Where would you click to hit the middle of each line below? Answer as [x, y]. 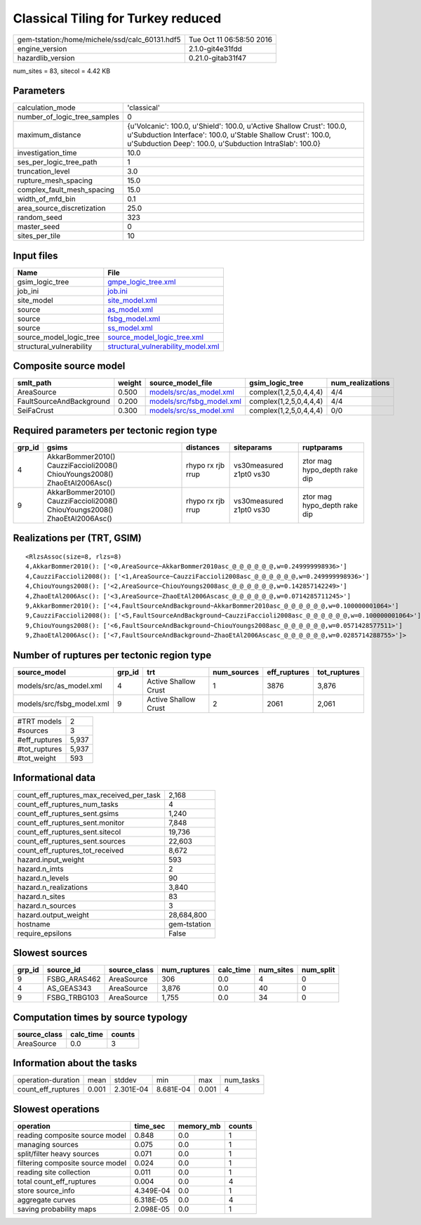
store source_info [46, 1191]
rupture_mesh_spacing [55, 181]
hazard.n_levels [43, 878]
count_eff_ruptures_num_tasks [68, 804]
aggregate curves [47, 1200]
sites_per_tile [39, 236]
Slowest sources [50, 953]
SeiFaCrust [35, 411]
